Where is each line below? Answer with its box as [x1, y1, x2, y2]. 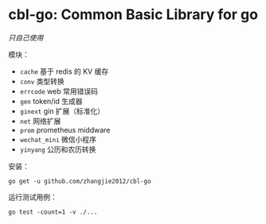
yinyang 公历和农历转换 [19, 145, 96, 154]
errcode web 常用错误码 [19, 86, 98, 96]
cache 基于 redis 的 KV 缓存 [19, 66, 109, 76]
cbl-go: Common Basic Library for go [8, 6, 259, 24]
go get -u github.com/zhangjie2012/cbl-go [8, 177, 151, 185]
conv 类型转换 [19, 76, 65, 86]
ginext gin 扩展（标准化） [19, 106, 105, 116]
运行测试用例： [8, 192, 57, 202]
